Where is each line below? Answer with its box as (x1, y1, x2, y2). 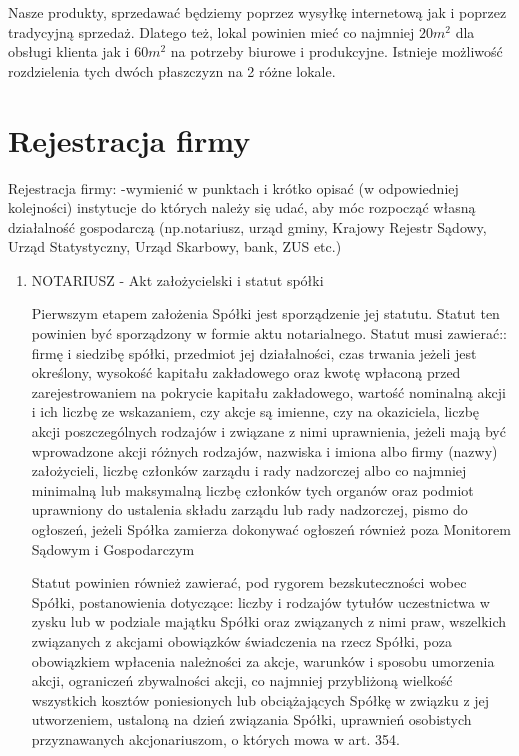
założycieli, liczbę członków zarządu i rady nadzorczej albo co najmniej (31, 460, 467, 481)
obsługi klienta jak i (8, 41, 130, 62)
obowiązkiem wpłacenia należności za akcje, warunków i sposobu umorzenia (31, 650, 495, 671)
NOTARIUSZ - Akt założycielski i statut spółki (31, 269, 324, 290)
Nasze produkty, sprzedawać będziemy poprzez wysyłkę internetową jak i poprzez (8, 2, 507, 22)
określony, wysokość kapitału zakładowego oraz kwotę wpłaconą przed (31, 362, 461, 383)
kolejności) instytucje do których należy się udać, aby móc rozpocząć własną (8, 197, 476, 218)
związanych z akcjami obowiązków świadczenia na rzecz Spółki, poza (31, 630, 452, 651)
